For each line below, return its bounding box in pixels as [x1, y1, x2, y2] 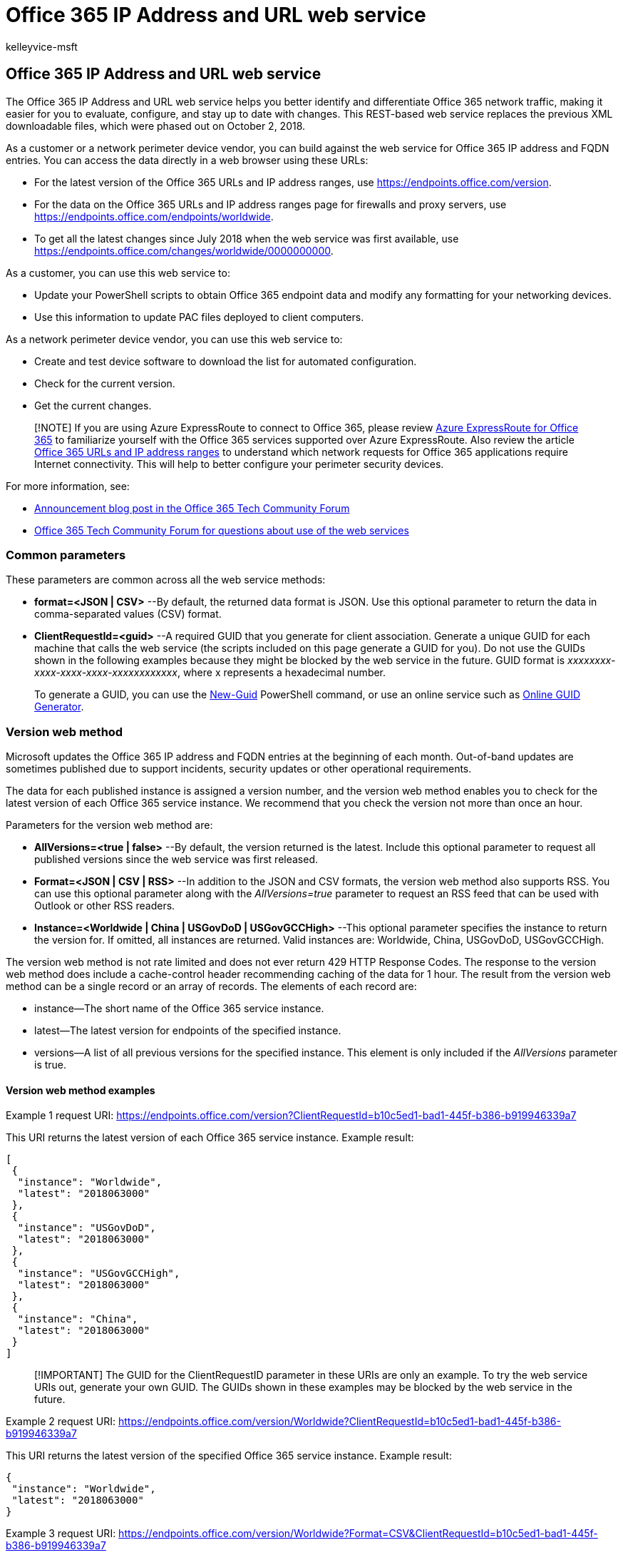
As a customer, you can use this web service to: [6, 266, 230, 279]
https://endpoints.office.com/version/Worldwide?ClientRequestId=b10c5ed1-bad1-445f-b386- [118, 1415, 561, 1428]
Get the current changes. [34, 399, 152, 412]
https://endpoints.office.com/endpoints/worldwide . [34, 210, 274, 223]
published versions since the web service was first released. [34, 853, 319, 866]
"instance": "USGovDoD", [17, 1222, 156, 1234]
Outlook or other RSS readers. [34, 899, 175, 912]
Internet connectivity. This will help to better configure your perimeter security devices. [34, 457, 444, 470]
